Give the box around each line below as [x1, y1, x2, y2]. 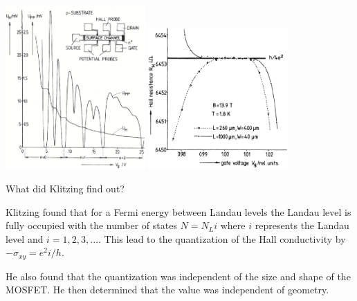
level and [6, 231, 44, 246]
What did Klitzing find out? [6, 181, 125, 196]
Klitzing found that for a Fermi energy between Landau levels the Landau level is [6, 204, 351, 219]
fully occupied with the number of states [6, 218, 177, 232]
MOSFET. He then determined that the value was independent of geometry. [6, 282, 329, 297]
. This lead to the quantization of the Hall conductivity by [98, 231, 346, 246]
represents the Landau [255, 218, 349, 232]
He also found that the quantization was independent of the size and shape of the [6, 268, 351, 283]
